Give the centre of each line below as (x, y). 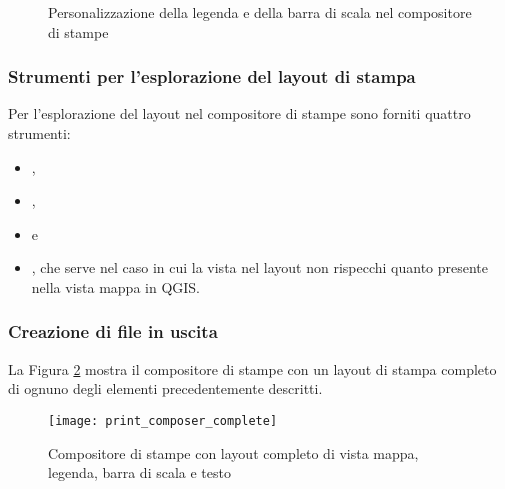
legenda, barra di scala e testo (139, 472)
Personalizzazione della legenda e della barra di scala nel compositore (260, 12)
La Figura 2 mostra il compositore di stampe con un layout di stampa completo (252, 368)
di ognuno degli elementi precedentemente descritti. (165, 388)
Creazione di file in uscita (113, 331)
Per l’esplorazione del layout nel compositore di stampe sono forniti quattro (239, 113)
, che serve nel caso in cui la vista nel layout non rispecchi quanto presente (260, 267)
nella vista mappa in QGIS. (115, 286)
